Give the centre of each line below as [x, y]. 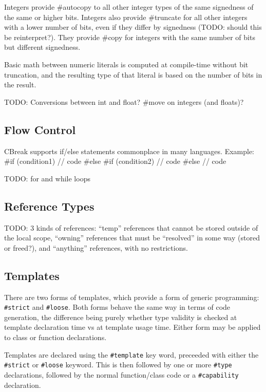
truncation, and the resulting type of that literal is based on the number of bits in [133, 74]
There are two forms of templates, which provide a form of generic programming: [132, 297]
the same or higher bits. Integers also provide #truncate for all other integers [126, 17]
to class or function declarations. [55, 337]
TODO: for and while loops [47, 178]
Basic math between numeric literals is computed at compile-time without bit [126, 64]
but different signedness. [42, 47]
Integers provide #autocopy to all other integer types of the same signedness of [129, 7]
